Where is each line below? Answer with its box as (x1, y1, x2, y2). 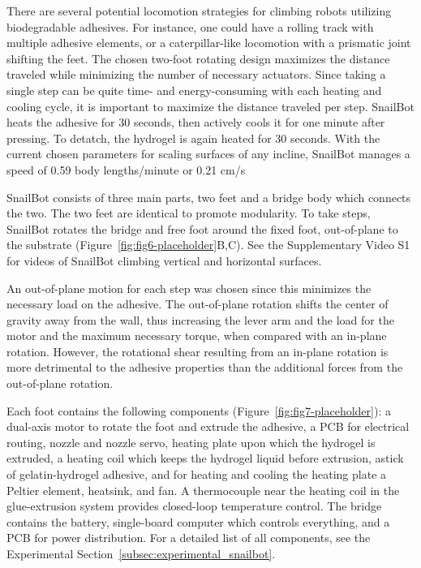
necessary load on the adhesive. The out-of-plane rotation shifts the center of (6, 295, 389, 312)
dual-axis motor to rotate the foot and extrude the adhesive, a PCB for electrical (6, 418, 410, 435)
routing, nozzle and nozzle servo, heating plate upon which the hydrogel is (6, 433, 376, 450)
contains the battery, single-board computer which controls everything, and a (6, 513, 390, 530)
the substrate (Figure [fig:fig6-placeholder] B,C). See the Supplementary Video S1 (6, 236, 410, 253)
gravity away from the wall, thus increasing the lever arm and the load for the (6, 311, 394, 328)
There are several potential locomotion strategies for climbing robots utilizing (6, 2, 392, 19)
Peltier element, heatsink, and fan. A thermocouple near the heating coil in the (6, 481, 400, 498)
